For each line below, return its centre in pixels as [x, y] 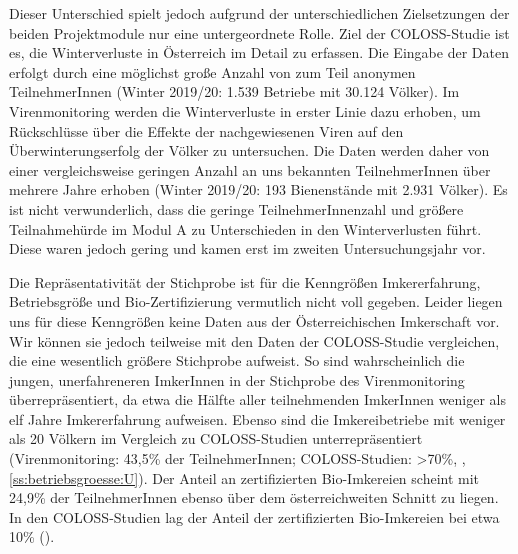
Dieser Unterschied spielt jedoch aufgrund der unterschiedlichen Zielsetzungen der [259, 13]
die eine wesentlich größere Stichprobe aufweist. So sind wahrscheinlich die [237, 360]
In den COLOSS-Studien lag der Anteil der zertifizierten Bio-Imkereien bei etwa [254, 516]
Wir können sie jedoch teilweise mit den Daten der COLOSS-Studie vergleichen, [254, 340]
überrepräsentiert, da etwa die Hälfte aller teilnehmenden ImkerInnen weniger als [258, 399]
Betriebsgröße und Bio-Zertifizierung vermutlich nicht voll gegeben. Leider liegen [256, 301]
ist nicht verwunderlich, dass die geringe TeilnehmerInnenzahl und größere [236, 208]
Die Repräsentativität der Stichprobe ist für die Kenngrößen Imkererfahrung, [245, 281]
